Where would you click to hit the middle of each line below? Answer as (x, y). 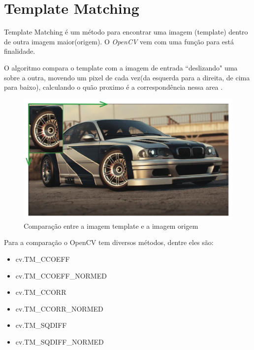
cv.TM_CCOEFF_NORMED (61, 275)
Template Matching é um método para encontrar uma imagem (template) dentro (126, 32)
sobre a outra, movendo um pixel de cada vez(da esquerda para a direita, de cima (127, 77)
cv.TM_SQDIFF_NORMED (60, 341)
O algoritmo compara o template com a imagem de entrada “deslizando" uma (121, 67)
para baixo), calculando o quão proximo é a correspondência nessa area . (113, 87)
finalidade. (20, 51)
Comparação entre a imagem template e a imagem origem (111, 226)
